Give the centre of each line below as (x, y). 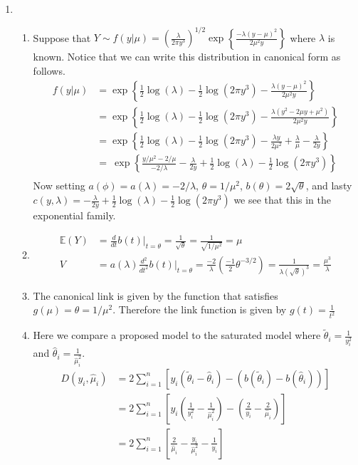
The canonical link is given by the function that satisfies (156, 295)
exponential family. (74, 215)
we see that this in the (283, 200)
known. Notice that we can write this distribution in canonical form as (187, 57)
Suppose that (62, 37)
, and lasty (329, 186)
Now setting (59, 186)
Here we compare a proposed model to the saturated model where (177, 335)
